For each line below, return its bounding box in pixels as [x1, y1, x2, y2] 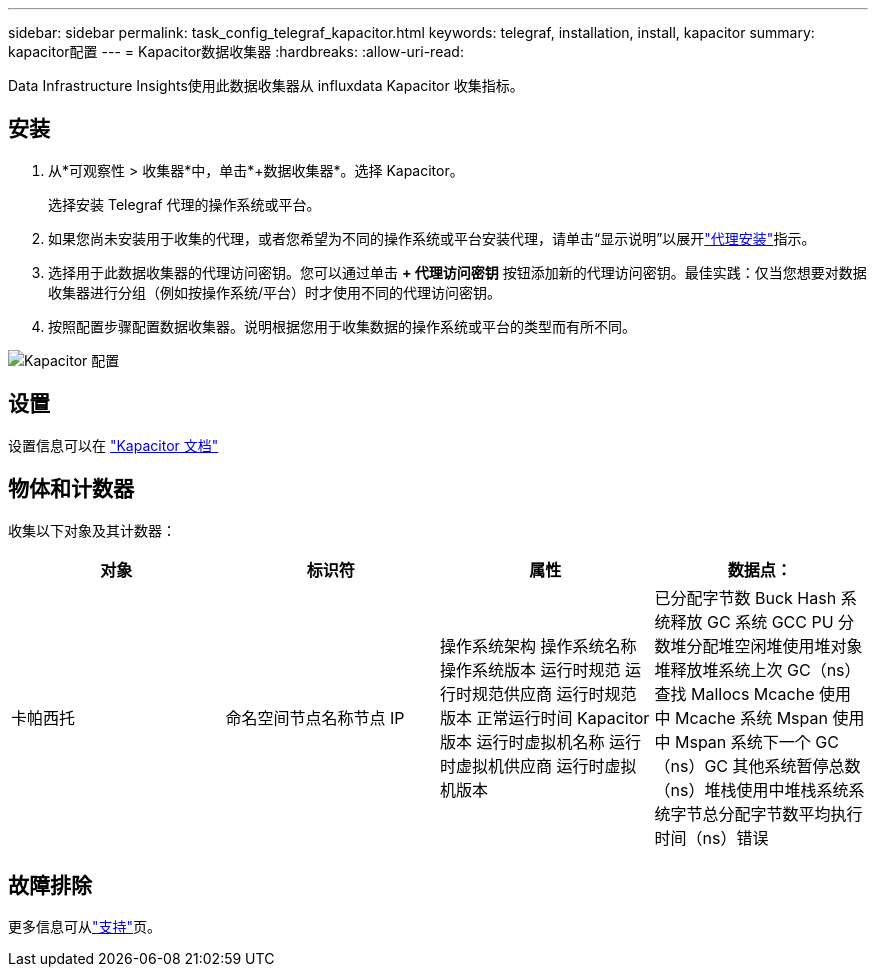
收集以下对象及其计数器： [8, 521, 176, 539]
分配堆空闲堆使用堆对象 [686, 635, 863, 656]
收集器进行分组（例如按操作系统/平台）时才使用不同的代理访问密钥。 [48, 283, 502, 301]
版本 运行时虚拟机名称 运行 [440, 731, 642, 752]
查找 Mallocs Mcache [654, 683, 815, 704]
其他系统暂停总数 [732, 755, 861, 776]
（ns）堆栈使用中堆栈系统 [654, 779, 849, 800]
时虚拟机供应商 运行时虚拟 [440, 755, 637, 776]
